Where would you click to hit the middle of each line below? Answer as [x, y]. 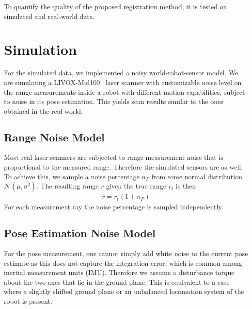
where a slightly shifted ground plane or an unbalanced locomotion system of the [124, 291]
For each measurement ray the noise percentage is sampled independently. [114, 207]
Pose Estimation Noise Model [80, 233]
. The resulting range [67, 186]
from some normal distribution [197, 176]
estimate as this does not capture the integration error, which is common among [123, 263]
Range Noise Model [54, 137]
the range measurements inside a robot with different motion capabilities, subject [125, 92]
